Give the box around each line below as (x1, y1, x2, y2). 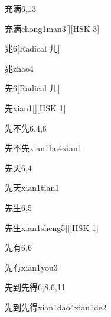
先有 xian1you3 (5, 261, 58, 273)
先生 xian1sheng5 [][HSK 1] (5, 221, 99, 233)
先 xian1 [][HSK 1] (5, 101, 66, 114)
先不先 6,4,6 (5, 121, 47, 134)
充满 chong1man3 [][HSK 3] (5, 22, 100, 34)
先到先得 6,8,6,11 (5, 281, 66, 293)
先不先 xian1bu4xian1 (5, 142, 82, 154)
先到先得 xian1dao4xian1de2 (5, 300, 106, 313)
